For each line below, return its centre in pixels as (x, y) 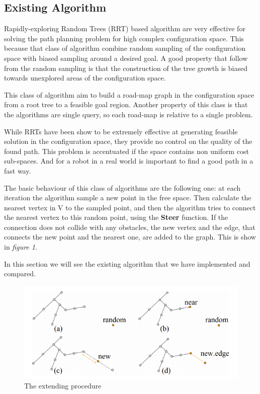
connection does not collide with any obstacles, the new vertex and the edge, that (130, 227)
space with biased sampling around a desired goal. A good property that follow (126, 58)
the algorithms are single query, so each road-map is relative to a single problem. (128, 114)
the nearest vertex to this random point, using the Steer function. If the (116, 217)
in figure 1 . (21, 247)
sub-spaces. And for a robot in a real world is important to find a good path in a (129, 161)
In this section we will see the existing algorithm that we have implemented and (127, 263)
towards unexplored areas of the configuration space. (85, 78)
